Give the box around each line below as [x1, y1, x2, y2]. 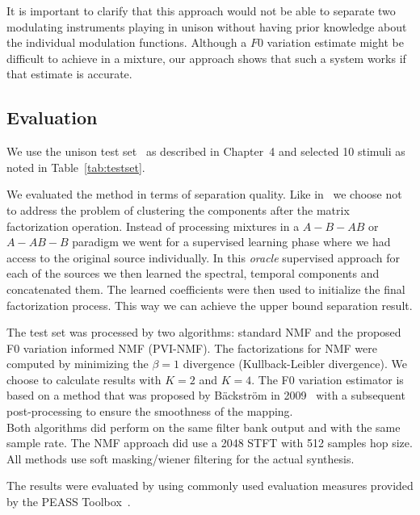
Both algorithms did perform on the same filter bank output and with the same [6, 418, 401, 435]
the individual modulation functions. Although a [6, 34, 247, 51]
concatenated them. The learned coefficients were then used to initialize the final [6, 280, 405, 297]
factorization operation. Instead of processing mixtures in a [6, 217, 300, 234]
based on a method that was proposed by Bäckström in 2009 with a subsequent [6, 387, 405, 404]
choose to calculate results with [6, 371, 162, 387]
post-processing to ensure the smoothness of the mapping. [6, 403, 293, 420]
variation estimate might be [267, 34, 404, 51]
